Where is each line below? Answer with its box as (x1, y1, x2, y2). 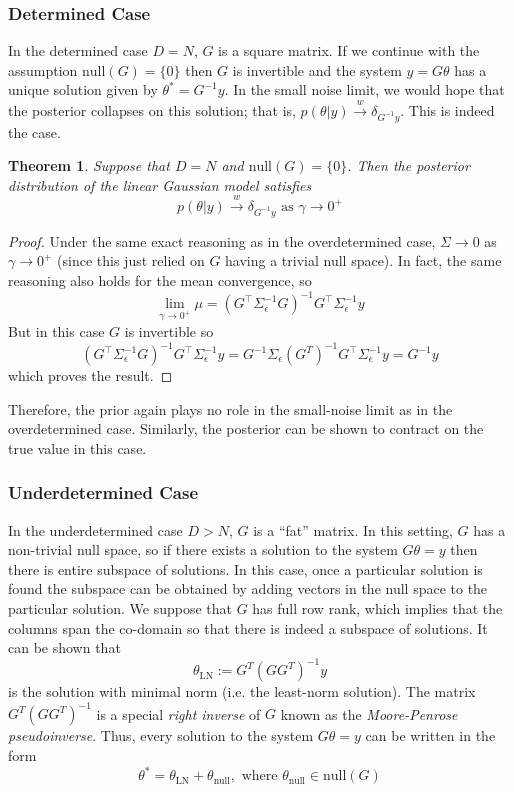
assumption (8, 59, 78, 80)
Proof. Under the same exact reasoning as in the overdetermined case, (8, 230, 436, 251)
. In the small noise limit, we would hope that (224, 79, 505, 100)
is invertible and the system (232, 59, 402, 80)
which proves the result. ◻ (8, 365, 173, 386)
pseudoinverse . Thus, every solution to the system (8, 725, 314, 746)
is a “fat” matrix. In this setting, (253, 519, 453, 540)
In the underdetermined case (8, 519, 183, 540)
